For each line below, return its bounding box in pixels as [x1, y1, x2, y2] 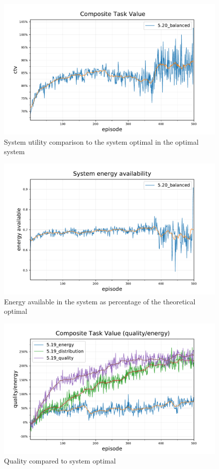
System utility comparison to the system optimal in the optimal [4, 136, 199, 147]
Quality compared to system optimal [4, 456, 116, 466]
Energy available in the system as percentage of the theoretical [4, 296, 196, 306]
